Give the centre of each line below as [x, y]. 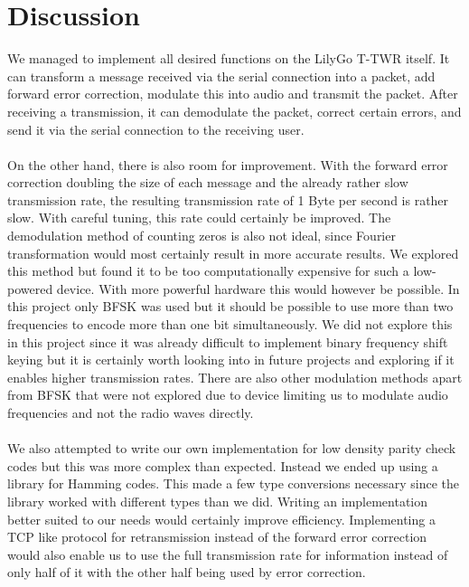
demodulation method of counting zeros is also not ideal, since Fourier [202, 236]
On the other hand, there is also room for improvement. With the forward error [228, 164]
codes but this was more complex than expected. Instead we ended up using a [223, 465]
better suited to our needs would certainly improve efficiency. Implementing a [221, 519]
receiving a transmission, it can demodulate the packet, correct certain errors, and [234, 111]
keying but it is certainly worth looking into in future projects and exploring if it [231, 360]
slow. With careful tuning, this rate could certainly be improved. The [199, 218]
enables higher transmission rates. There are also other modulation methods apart [235, 377]
